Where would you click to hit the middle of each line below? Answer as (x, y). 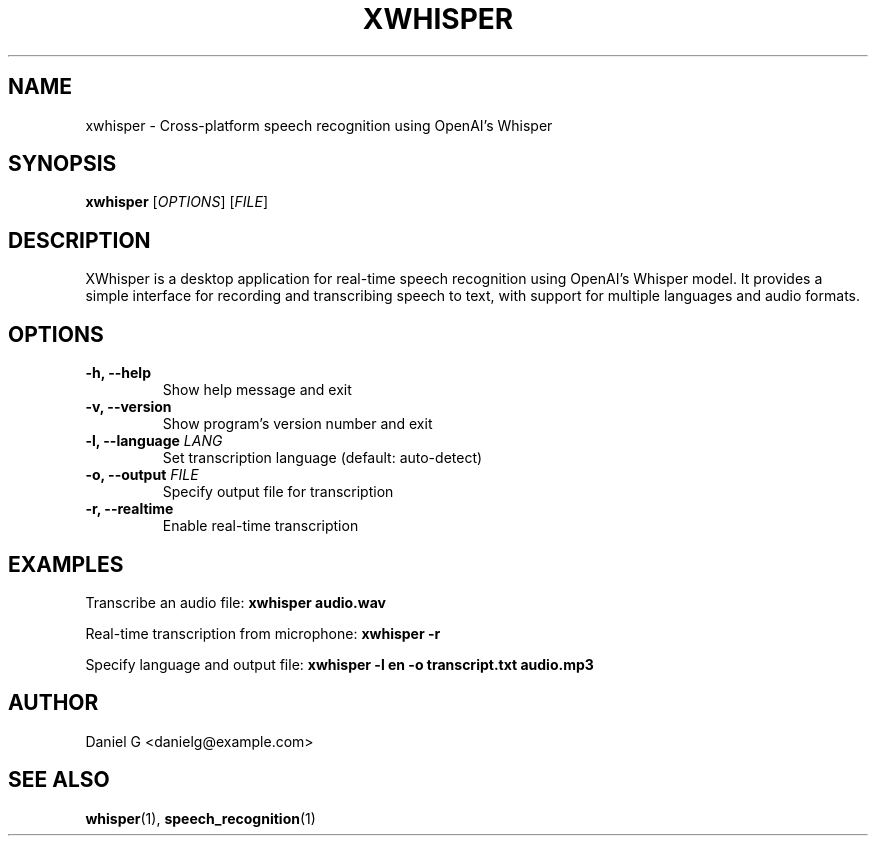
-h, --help (118, 373)
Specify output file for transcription (278, 492)
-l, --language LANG (154, 441)
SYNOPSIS (62, 164)
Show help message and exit (257, 390)
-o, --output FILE (142, 475)
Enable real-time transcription (260, 526)
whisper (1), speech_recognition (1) (200, 818)
